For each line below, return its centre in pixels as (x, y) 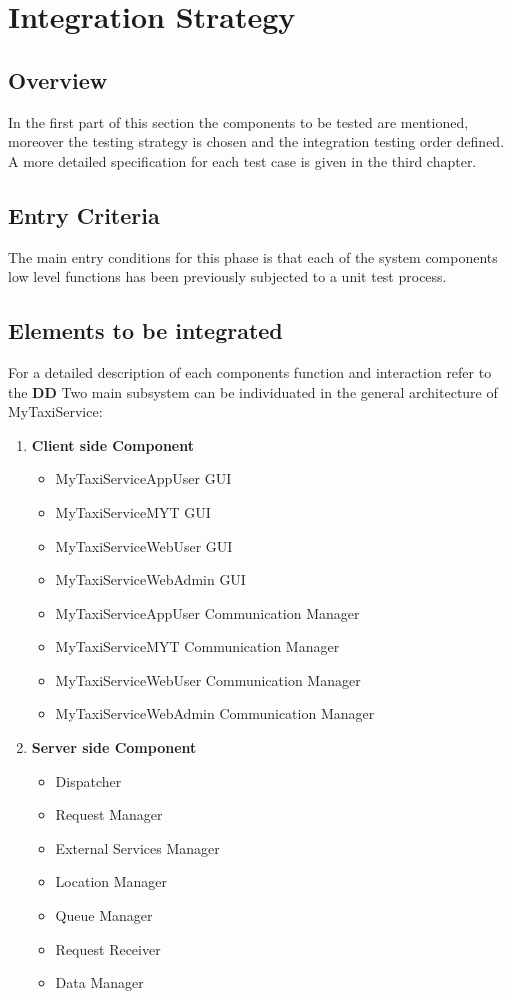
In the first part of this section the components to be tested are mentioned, (238, 121)
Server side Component (114, 747)
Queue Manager (104, 915)
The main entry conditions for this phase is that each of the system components (253, 256)
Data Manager (99, 982)
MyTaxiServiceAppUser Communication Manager (207, 612)
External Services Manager (137, 847)
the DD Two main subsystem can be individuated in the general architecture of (253, 391)
